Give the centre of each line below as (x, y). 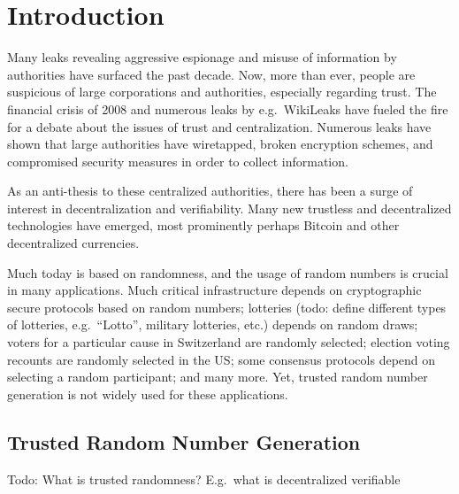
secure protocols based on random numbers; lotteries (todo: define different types (227, 307)
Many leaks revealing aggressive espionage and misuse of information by (202, 57)
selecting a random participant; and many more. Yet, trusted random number (218, 377)
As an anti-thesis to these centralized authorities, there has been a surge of (210, 191)
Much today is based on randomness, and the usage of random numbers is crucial (228, 272)
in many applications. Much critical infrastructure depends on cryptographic (214, 290)
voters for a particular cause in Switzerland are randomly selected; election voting (229, 342)
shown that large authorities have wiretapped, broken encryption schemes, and (220, 144)
